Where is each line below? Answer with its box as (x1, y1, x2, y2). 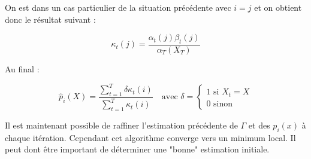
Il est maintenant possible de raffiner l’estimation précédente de (5, 119, 238, 132)
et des (248, 119, 270, 132)
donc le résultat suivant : (5, 13, 96, 25)
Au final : (5, 63, 40, 75)
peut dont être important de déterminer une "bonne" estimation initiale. (5, 143, 270, 155)
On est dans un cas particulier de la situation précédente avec (5, 1, 231, 13)
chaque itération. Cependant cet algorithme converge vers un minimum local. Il (5, 131, 296, 143)
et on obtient (254, 1, 302, 13)
